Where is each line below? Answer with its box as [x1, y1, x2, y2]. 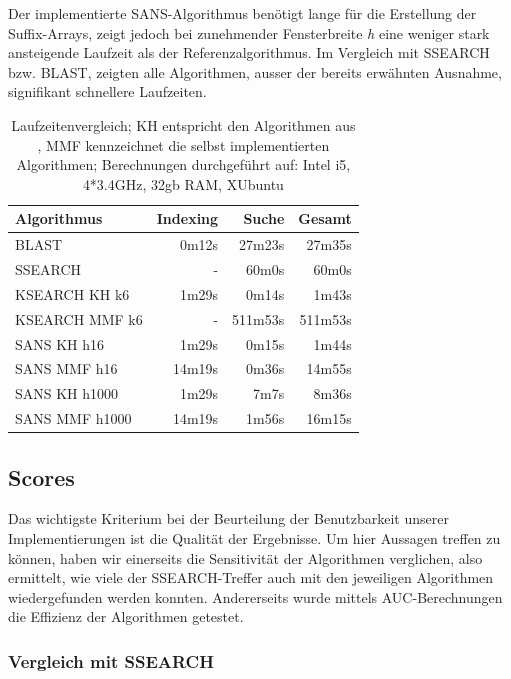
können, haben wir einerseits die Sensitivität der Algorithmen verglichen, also [8, 547, 483, 568]
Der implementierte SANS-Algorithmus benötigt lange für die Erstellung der [8, 3, 477, 23]
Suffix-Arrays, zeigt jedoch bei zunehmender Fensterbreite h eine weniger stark [8, 22, 490, 43]
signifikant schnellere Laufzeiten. [8, 81, 207, 102]
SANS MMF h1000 [15, 408, 132, 429]
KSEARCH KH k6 [15, 283, 130, 304]
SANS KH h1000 [15, 383, 119, 404]
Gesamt [298, 208, 352, 229]
